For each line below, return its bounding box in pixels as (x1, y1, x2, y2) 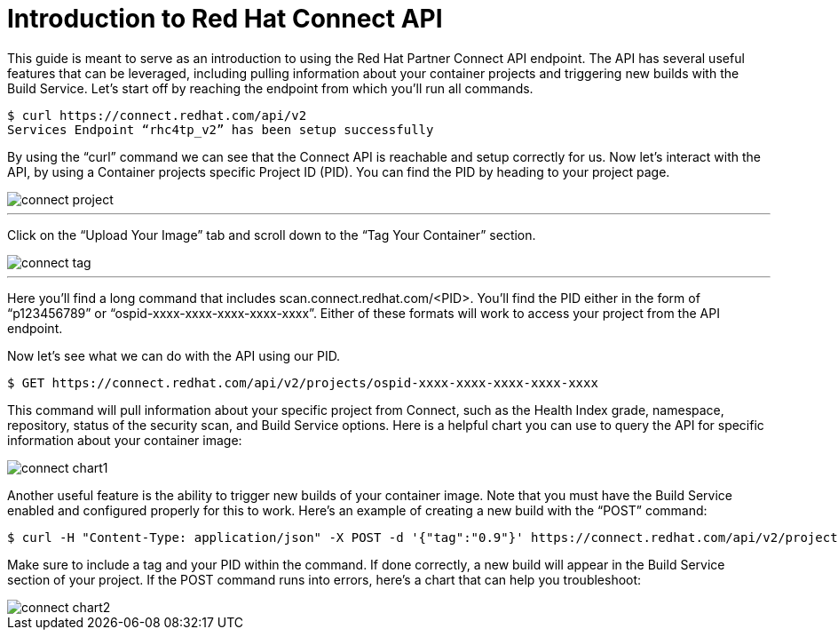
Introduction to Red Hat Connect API (7, 4, 443, 34)
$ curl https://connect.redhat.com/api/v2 (7, 107, 307, 123)
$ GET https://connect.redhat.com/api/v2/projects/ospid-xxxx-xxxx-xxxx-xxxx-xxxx (7, 375, 598, 390)
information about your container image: (7, 432, 242, 448)
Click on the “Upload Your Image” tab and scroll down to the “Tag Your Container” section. (7, 227, 536, 243)
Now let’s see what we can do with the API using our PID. (7, 347, 341, 363)
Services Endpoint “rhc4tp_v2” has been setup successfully (7, 122, 434, 137)
